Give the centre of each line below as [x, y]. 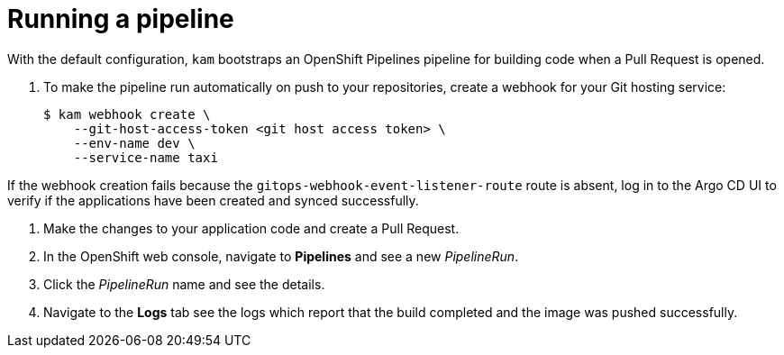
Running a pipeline [121, 19]
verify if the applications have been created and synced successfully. [213, 200]
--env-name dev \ [134, 143]
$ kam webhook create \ [127, 114]
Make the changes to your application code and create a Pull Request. [251, 228]
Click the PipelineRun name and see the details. [184, 284]
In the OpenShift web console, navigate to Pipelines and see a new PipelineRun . [281, 256]
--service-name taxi [146, 157]
